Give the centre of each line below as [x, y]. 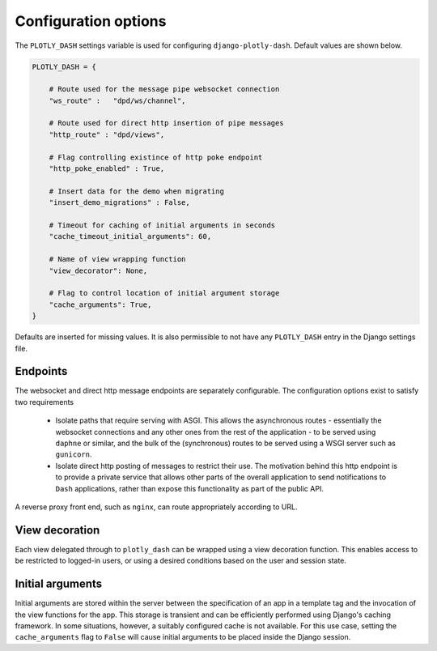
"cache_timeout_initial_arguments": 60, [130, 236]
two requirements [45, 402]
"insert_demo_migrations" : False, [119, 203]
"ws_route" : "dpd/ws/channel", [117, 100]
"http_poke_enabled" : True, [107, 169]
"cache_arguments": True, [100, 304]
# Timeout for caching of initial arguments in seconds [162, 226]
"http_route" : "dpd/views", [107, 134]
